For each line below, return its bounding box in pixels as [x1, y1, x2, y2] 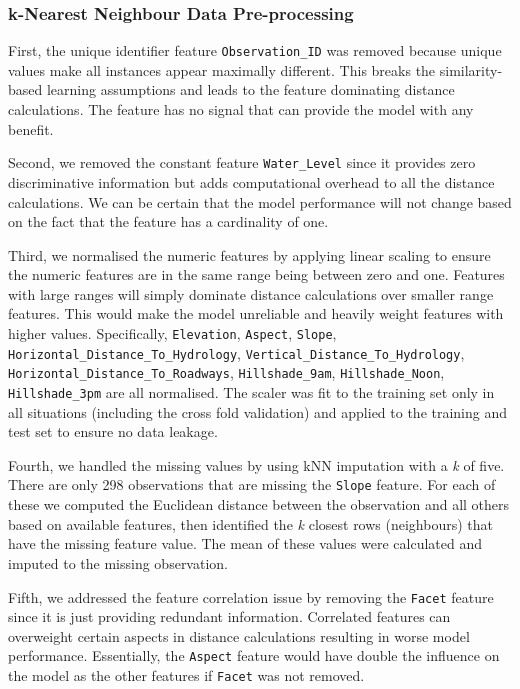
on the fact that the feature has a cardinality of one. [8, 211, 329, 232]
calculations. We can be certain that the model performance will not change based [8, 191, 512, 212]
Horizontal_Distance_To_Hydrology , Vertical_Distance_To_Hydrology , [8, 342, 465, 363]
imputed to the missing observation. [8, 552, 228, 573]
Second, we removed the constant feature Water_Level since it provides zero [8, 152, 476, 173]
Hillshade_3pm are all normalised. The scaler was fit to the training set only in [8, 382, 495, 403]
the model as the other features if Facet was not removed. [8, 665, 365, 685]
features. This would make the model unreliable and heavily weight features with [8, 303, 504, 324]
